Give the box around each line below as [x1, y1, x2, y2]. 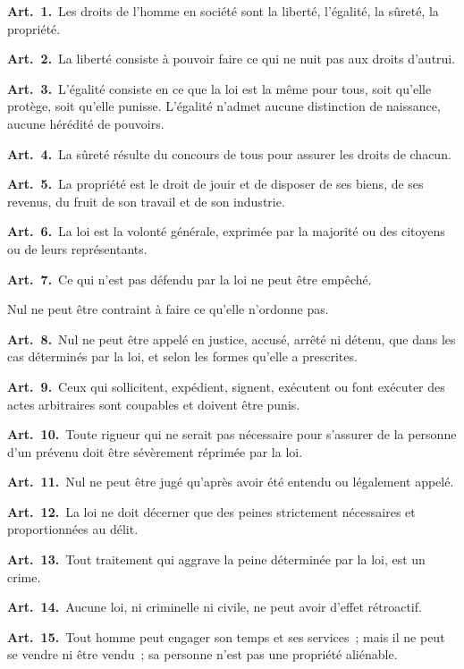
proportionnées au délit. [7, 520, 139, 538]
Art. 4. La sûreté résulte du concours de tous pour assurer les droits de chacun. [7, 144, 451, 163]
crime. [7, 567, 41, 586]
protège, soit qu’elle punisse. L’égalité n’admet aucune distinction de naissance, [7, 97, 441, 115]
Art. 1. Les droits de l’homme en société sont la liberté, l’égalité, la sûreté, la [7, 2, 439, 20]
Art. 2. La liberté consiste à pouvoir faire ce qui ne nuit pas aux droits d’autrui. [7, 49, 456, 68]
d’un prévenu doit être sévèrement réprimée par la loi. [7, 442, 303, 461]
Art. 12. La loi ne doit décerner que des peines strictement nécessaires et [7, 502, 416, 521]
